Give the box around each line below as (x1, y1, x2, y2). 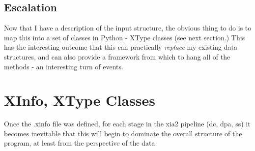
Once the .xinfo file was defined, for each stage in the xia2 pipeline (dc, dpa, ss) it (4, 119, 251, 129)
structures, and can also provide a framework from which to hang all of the (4, 51, 230, 61)
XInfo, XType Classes (4, 90, 155, 110)
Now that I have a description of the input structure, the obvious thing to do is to (4, 23, 252, 33)
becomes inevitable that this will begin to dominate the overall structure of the (4, 128, 242, 138)
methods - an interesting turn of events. (4, 61, 123, 71)
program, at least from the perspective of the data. (4, 138, 157, 148)
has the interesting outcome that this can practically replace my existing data (4, 42, 237, 52)
